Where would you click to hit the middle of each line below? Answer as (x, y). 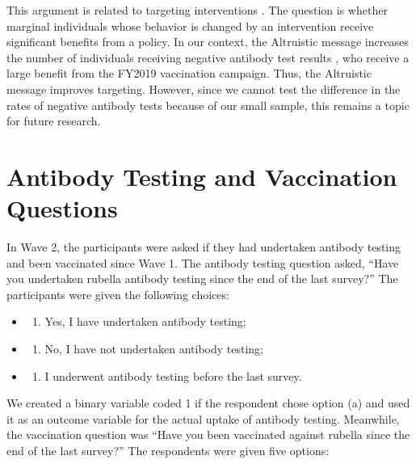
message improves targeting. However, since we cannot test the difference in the (204, 89)
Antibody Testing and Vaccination (202, 176)
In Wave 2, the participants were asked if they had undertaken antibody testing (204, 247)
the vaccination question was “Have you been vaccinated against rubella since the (208, 434)
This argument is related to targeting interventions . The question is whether (197, 10)
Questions (62, 208)
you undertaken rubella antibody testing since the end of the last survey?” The (202, 278)
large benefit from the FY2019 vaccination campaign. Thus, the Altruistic (189, 73)
